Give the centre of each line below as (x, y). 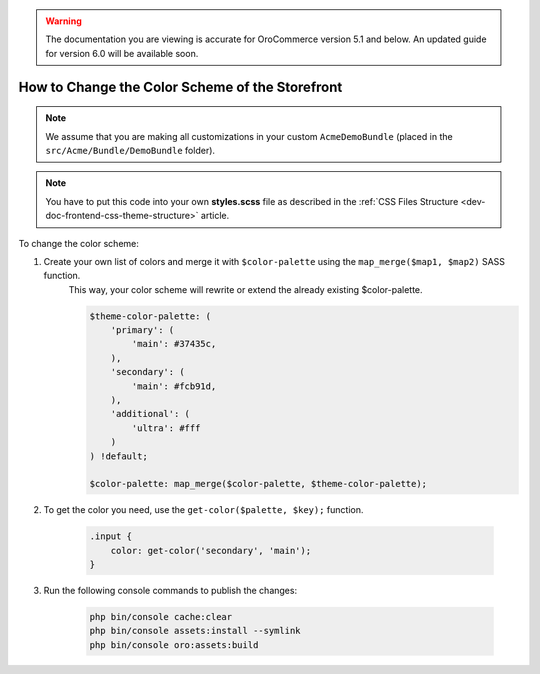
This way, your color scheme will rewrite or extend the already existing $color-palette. (246, 289)
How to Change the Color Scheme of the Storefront (180, 86)
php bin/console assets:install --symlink (195, 631)
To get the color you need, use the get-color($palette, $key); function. (203, 510)
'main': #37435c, (174, 344)
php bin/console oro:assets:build (174, 644)
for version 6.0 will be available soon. (122, 53)
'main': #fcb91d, (174, 386)
